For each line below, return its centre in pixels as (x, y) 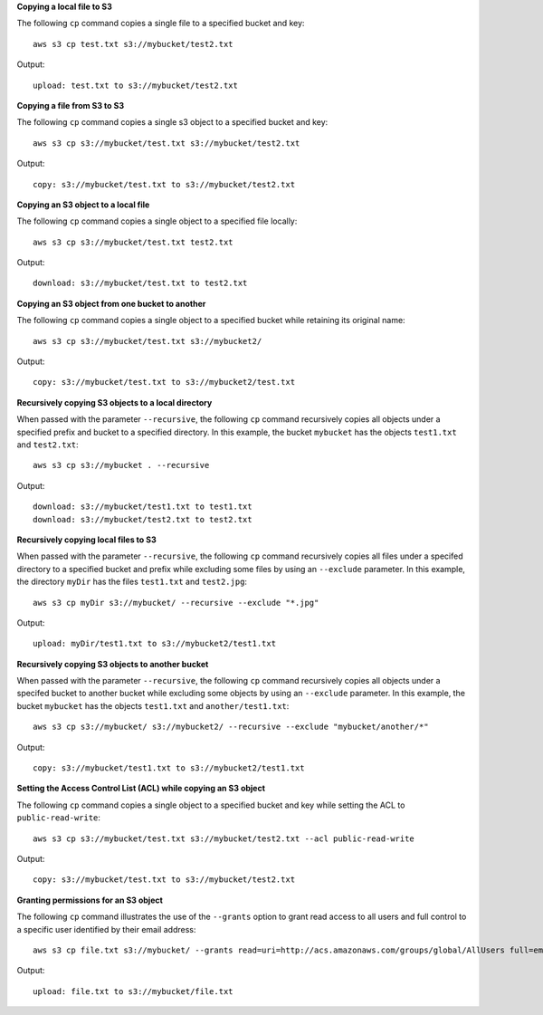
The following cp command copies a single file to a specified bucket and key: (161, 24)
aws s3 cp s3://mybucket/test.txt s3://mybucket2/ (148, 341)
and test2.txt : (48, 445)
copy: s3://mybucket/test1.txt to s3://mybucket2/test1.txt (169, 768)
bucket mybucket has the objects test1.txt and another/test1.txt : (153, 705)
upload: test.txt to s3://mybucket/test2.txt (136, 85)
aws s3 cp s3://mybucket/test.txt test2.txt (133, 242)
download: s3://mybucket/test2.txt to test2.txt (143, 519)
